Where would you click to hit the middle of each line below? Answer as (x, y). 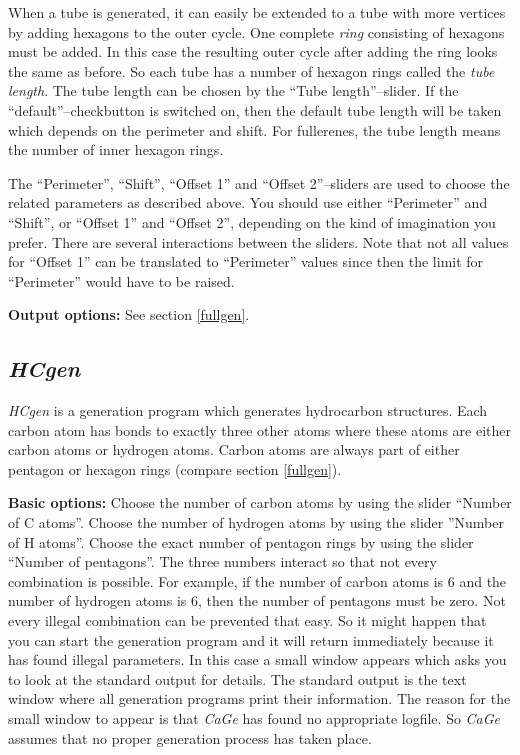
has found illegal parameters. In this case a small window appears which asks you (257, 659)
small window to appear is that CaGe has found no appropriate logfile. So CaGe (254, 718)
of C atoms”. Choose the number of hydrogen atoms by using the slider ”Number (256, 522)
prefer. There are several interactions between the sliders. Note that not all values (258, 241)
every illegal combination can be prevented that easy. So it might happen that (247, 620)
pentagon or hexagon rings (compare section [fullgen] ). (175, 468)
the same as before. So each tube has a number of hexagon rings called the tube (251, 70)
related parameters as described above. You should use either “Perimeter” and (248, 202)
